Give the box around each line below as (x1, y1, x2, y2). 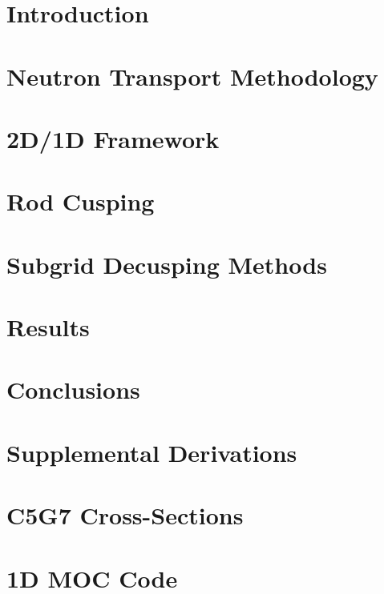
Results (6, 311, 90, 343)
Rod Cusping (6, 185, 155, 218)
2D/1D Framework (6, 122, 220, 155)
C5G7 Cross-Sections (6, 499, 244, 532)
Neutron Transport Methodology (6, 59, 378, 92)
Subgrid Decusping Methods (6, 247, 327, 280)
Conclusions (6, 373, 140, 406)
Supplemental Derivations (6, 435, 297, 468)
